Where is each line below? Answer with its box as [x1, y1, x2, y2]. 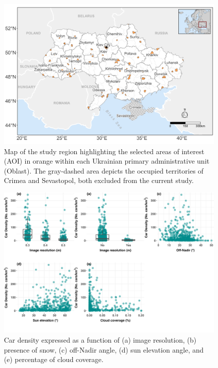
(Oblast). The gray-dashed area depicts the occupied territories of [4, 165, 204, 176]
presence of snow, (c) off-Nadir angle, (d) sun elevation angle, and [4, 344, 204, 355]
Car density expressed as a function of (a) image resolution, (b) [4, 334, 197, 345]
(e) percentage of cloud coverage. [4, 354, 104, 365]
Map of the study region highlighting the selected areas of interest [4, 146, 205, 156]
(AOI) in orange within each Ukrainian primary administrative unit [4, 156, 210, 166]
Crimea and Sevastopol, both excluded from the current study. [4, 175, 194, 185]
